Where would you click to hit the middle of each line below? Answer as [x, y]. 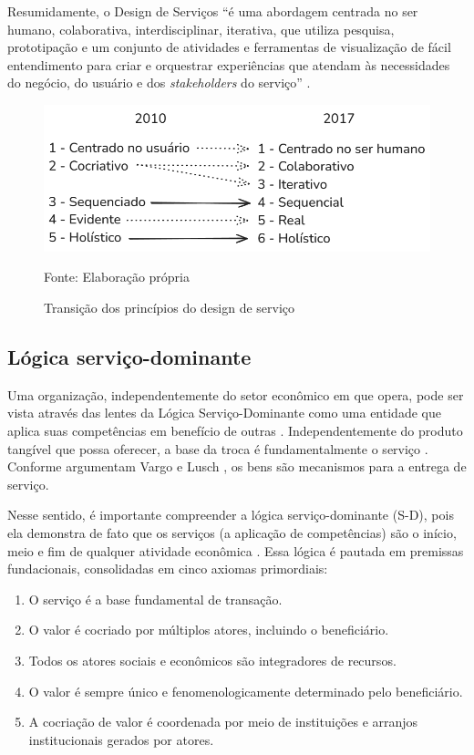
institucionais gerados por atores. [121, 739]
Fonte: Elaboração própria [117, 277]
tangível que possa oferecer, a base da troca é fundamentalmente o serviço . [218, 448]
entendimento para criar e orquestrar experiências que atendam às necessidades [229, 64]
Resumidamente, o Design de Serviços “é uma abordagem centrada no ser [213, 11]
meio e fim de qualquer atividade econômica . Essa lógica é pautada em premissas [236, 550]
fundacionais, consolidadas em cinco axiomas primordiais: [168, 569]
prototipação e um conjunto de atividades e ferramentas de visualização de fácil [229, 47]
